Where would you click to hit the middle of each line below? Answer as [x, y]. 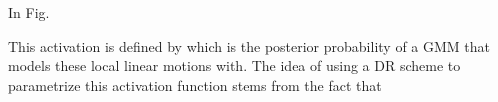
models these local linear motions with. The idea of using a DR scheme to [234, 65]
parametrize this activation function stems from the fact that [195, 84]
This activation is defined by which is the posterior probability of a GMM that [249, 45]
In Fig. [29, 12]
